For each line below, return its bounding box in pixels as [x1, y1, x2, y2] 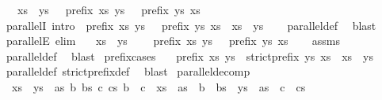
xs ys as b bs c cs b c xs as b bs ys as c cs [11, 78, 306, 94]
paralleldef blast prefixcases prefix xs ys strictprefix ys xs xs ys [6, 47, 373, 64]
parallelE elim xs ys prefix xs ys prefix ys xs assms [6, 32, 340, 49]
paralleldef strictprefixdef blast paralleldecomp [6, 63, 250, 80]
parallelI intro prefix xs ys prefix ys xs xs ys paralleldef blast [6, 17, 376, 33]
